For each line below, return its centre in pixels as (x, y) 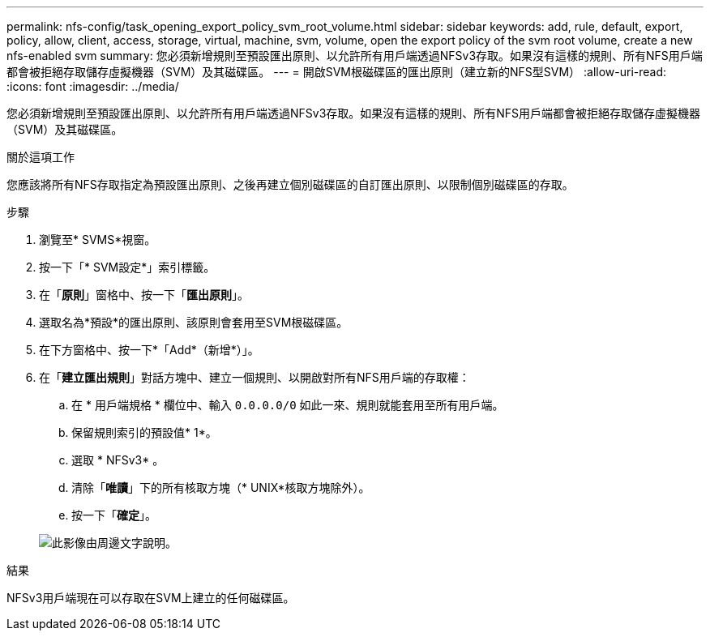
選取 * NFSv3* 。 (118, 460)
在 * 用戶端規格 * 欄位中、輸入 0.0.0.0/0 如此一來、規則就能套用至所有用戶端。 (288, 405)
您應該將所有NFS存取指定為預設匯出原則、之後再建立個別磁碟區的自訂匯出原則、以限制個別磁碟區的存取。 (290, 184)
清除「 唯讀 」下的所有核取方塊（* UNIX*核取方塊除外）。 (221, 487)
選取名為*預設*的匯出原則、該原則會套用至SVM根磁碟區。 (194, 322)
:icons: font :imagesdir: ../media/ (93, 86)
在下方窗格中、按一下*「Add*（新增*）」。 (149, 350)
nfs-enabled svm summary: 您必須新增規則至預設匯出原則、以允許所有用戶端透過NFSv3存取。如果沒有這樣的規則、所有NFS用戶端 (355, 56)
